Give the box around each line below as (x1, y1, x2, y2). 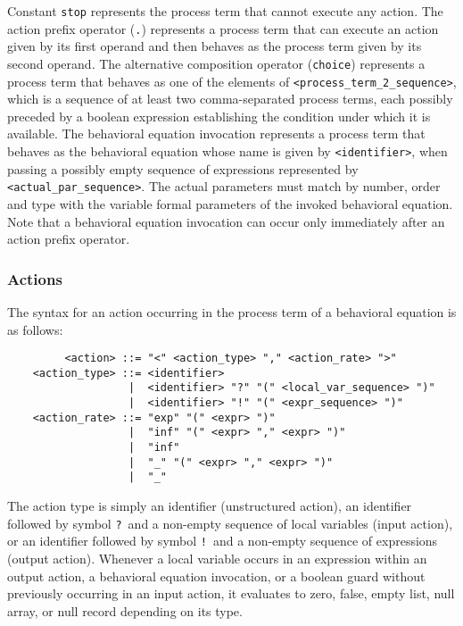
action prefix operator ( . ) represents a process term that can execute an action (7, 19, 439, 38)
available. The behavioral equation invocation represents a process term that (7, 124, 426, 143)
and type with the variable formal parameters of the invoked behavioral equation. (7, 194, 453, 213)
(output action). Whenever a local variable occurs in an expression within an (7, 548, 427, 567)
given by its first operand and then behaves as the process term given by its (7, 37, 422, 55)
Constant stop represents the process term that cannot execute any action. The (7, 2, 443, 20)
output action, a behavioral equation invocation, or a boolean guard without (7, 566, 426, 585)
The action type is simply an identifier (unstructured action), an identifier (7, 497, 412, 514)
